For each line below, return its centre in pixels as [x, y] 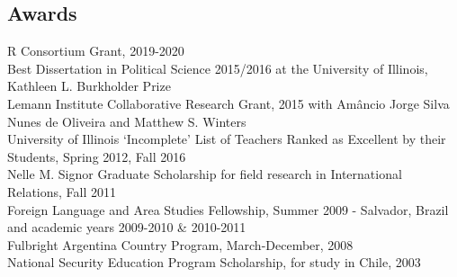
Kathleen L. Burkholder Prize [89, 86]
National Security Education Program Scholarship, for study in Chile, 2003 [214, 262]
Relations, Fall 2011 [62, 191]
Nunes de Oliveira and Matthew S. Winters [127, 121]
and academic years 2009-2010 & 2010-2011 [127, 227]
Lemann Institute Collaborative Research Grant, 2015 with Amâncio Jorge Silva [228, 103]
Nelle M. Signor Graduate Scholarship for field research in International [205, 174]
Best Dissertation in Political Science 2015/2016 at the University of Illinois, [218, 68]
